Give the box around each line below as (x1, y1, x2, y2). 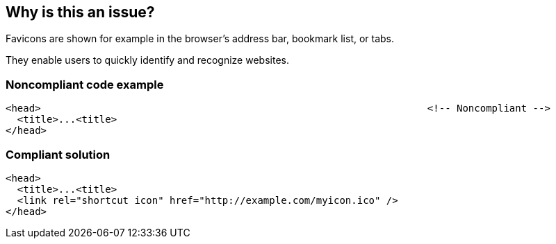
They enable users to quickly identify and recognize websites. (6, 54, 289, 67)
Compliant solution (6, 147, 111, 162)
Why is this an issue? (6, 3, 155, 21)
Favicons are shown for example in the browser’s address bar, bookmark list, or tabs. (6, 33, 395, 45)
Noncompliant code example (6, 77, 164, 91)
